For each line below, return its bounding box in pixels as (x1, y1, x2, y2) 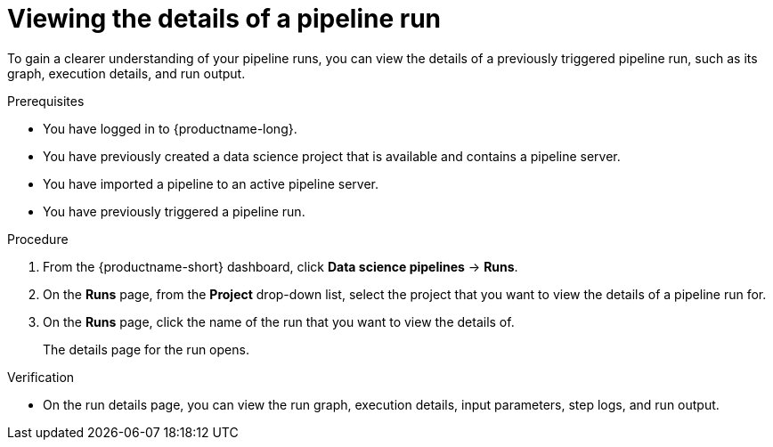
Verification (7, 369, 75, 385)
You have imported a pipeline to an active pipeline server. (43, 175, 378, 191)
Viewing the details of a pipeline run (7, 4, 442, 34)
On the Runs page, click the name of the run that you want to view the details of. (43, 313, 515, 329)
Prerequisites (7, 93, 85, 109)
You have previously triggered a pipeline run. (43, 203, 305, 219)
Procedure (7, 231, 69, 247)
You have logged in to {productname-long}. (43, 120, 297, 136)
